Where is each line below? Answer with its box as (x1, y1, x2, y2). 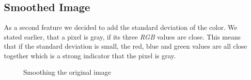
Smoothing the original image (23, 67, 111, 77)
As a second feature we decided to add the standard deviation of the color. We (4, 22, 237, 32)
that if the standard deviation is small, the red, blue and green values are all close (4, 41, 247, 51)
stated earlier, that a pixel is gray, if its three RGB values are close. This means (4, 31, 241, 41)
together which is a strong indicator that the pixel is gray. (4, 50, 176, 60)
